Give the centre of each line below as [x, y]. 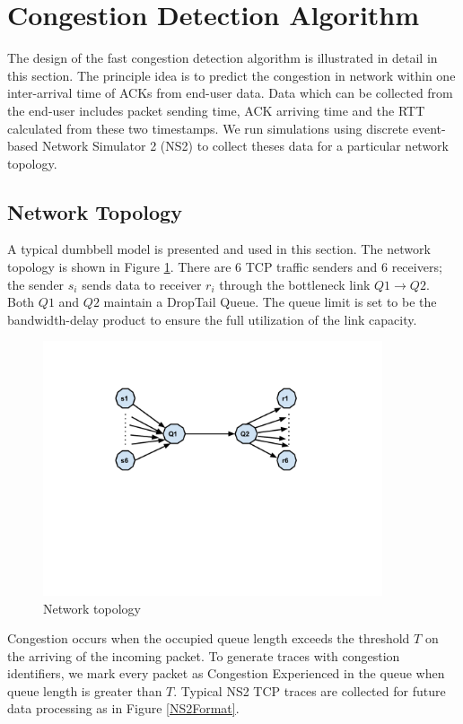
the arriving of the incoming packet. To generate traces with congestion [204, 655]
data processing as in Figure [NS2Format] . [123, 708]
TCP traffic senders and [311, 267]
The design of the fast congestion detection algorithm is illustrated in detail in [223, 58]
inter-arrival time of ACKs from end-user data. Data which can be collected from [230, 93]
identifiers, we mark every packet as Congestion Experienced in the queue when [226, 673]
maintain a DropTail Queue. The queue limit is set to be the [270, 302]
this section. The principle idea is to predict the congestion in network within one [231, 75]
